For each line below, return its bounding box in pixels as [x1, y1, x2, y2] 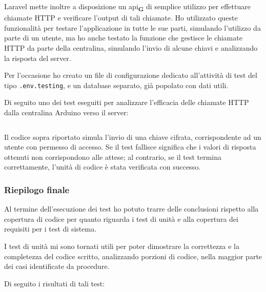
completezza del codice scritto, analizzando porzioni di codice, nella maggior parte [4, 251, 262, 261]
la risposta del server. [4, 52, 71, 63]
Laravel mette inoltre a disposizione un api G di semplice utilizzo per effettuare [4, 1, 251, 13]
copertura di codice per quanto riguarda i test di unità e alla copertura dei [4, 213, 238, 224]
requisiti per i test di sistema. [4, 223, 97, 234]
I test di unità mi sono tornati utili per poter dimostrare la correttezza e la [4, 240, 239, 251]
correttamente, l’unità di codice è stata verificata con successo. [4, 161, 201, 172]
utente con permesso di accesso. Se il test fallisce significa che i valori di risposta [4, 141, 256, 152]
